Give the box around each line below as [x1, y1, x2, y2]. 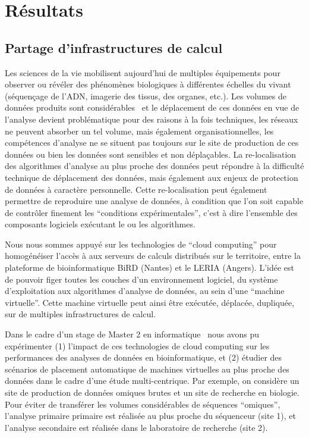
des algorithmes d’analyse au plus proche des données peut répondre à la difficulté [5, 159, 304, 172]
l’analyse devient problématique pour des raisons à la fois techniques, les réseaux [5, 112, 298, 125]
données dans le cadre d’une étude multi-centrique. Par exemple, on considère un [5, 374, 299, 387]
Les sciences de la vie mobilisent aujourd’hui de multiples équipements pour [5, 66, 280, 79]
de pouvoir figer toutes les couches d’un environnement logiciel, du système [5, 273, 278, 285]
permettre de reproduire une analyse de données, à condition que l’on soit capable [5, 195, 304, 207]
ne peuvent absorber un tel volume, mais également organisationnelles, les [5, 124, 274, 137]
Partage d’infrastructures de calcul [5, 38, 223, 57]
